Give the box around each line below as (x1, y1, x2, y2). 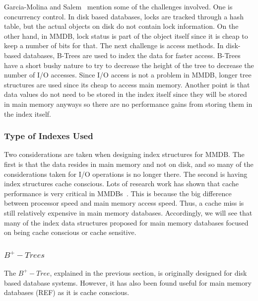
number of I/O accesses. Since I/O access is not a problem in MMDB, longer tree (4, 70, 252, 80)
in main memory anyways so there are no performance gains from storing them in (4, 98, 253, 109)
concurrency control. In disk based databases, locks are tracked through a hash (4, 11, 244, 21)
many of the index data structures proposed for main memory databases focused (4, 217, 249, 227)
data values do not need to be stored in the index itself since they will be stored (4, 89, 247, 99)
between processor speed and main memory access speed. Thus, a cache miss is (4, 198, 244, 208)
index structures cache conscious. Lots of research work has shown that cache (4, 178, 239, 189)
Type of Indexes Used (4, 130, 93, 142)
